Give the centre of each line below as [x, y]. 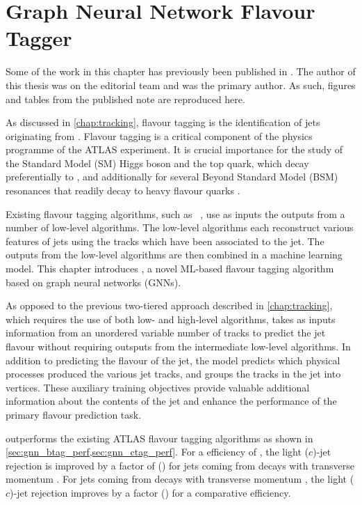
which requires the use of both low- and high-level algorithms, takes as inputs [171, 319]
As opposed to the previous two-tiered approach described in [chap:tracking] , [169, 305]
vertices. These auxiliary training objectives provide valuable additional [158, 387]
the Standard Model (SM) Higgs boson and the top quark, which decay [157, 163]
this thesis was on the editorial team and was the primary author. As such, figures [181, 85]
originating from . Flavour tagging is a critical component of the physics [159, 135]
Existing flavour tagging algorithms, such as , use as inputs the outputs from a [175, 213]
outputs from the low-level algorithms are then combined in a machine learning [174, 255]
